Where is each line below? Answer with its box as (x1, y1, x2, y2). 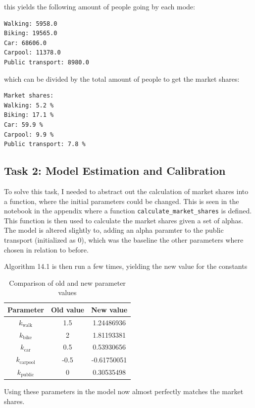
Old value (51, 304, 84, 314)
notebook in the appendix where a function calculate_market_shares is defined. (4, 205, 252, 216)
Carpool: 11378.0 (4, 49, 61, 56)
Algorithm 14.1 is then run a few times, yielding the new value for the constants (4, 261, 248, 271)
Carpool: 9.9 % (4, 131, 54, 138)
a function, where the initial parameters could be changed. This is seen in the (4, 196, 239, 206)
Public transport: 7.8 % (4, 141, 86, 148)
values (58, 287, 77, 298)
